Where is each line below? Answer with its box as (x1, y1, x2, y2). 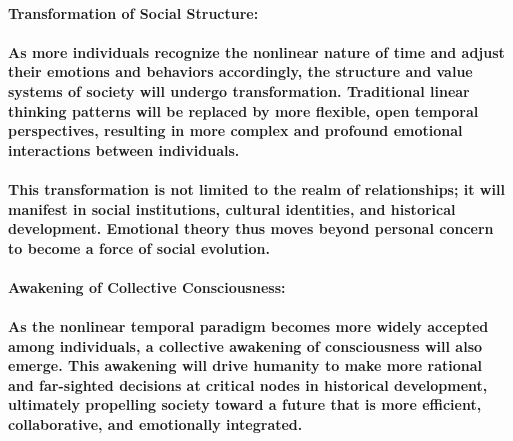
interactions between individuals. (8, 139, 240, 160)
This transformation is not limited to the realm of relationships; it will (8, 178, 505, 199)
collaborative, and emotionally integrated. (8, 414, 303, 435)
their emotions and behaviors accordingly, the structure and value (8, 61, 473, 82)
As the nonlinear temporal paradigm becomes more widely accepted (8, 316, 489, 337)
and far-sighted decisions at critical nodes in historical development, (8, 374, 488, 395)
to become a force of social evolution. (8, 237, 271, 258)
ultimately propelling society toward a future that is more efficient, (8, 394, 482, 415)
